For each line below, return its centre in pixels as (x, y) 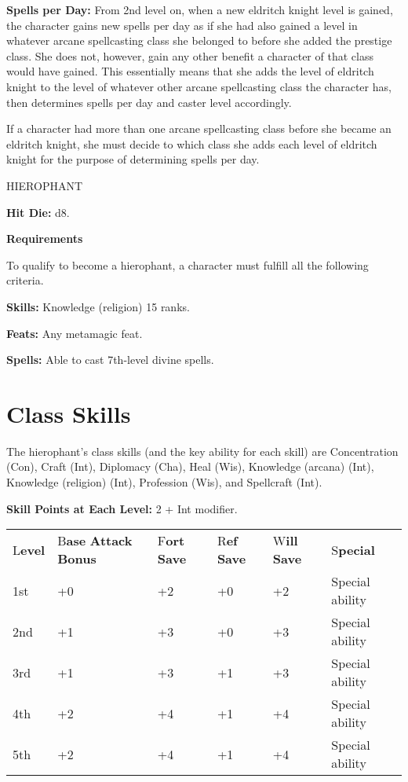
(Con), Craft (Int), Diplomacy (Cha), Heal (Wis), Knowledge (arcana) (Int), (190, 466)
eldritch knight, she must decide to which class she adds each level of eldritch (192, 143)
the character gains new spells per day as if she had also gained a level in (182, 25)
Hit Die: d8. (38, 212)
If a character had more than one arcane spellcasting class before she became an (199, 128)
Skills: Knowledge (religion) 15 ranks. (98, 306)
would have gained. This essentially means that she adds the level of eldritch (190, 71)
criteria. (25, 280)
